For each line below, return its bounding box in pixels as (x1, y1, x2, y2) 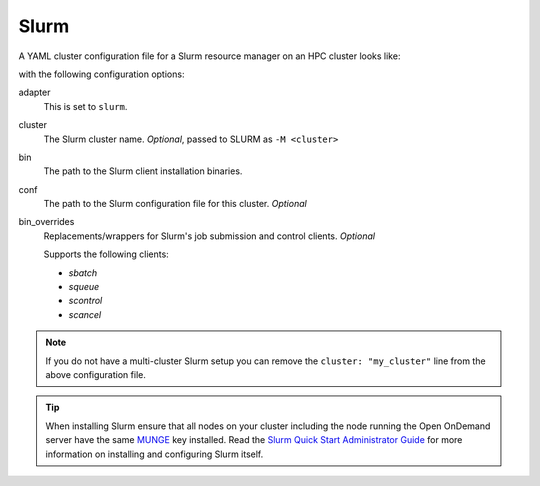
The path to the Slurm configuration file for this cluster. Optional (43, 198, 307, 210)
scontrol (68, 295, 103, 307)
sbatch (68, 266, 98, 279)
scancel (68, 308, 102, 320)
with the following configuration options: (18, 68, 185, 80)
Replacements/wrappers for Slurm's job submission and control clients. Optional (43, 230, 375, 242)
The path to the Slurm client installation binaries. (43, 165, 243, 177)
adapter (18, 86, 51, 99)
